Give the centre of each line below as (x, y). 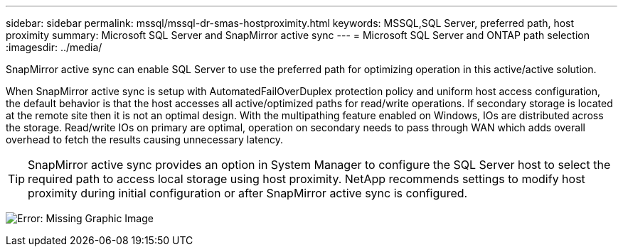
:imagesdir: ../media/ (54, 47)
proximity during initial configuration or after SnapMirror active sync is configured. (248, 193)
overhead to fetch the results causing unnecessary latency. (144, 139)
